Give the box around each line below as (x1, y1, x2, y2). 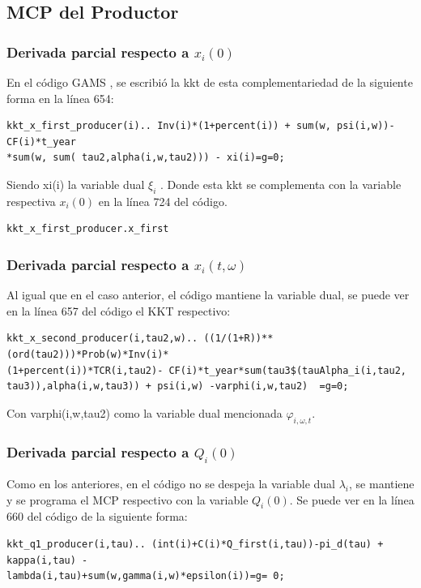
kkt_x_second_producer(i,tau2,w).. (6, 333, 198, 345)
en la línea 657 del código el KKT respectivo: (6, 302, 231, 319)
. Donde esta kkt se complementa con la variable (160, 175, 402, 192)
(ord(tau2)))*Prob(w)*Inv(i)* (6, 348, 169, 360)
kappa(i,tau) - (6, 554, 88, 566)
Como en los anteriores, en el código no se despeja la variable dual (6, 475, 335, 492)
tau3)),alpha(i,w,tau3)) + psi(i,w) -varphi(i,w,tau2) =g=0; (6, 380, 349, 393)
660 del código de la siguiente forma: (6, 508, 188, 525)
